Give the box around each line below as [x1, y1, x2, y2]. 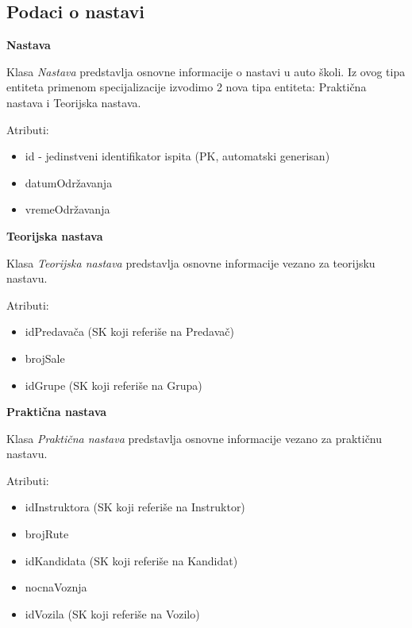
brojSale [25, 349, 65, 366]
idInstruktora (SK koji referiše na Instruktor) [25, 499, 245, 515]
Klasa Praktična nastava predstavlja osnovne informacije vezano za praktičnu [6, 430, 383, 446]
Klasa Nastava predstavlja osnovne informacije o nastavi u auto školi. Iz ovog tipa [6, 63, 406, 79]
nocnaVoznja [25, 579, 87, 595]
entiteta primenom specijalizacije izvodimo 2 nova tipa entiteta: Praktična [6, 79, 367, 95]
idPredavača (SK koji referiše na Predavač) [25, 323, 234, 340]
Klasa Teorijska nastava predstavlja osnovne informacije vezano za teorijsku [6, 254, 375, 271]
